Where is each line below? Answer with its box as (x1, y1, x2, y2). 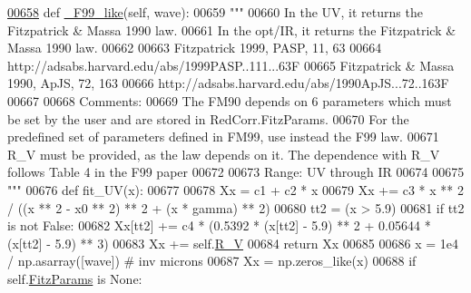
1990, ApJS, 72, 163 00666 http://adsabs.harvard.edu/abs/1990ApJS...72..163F (7, 73, 449, 93)
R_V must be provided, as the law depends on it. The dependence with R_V (7, 144, 440, 163)
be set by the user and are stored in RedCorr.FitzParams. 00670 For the (7, 109, 409, 128)
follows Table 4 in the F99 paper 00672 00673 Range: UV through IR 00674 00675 (7, 162, 465, 181)
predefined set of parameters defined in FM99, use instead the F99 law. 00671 (7, 127, 439, 146)
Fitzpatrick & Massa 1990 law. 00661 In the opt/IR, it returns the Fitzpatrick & (7, 20, 456, 39)
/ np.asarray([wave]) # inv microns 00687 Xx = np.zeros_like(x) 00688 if (7, 251, 417, 270)
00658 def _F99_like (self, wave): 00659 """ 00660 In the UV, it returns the (7, 3, 423, 21)
